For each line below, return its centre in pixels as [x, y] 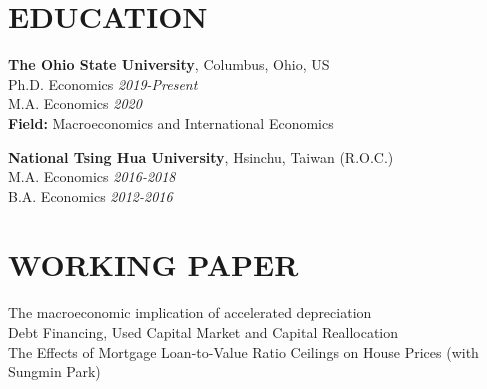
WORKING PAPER [153, 264]
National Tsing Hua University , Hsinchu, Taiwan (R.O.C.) [201, 156]
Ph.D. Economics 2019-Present [103, 83]
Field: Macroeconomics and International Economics [171, 122]
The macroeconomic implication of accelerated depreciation [190, 312]
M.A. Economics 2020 [75, 103]
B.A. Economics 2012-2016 [90, 195]
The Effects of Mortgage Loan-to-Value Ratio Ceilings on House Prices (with [243, 351]
